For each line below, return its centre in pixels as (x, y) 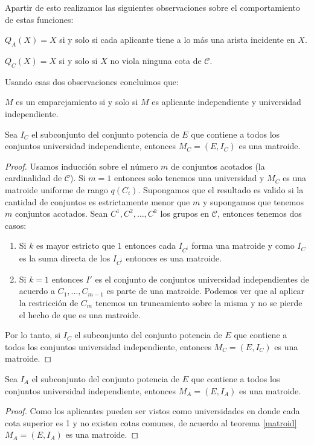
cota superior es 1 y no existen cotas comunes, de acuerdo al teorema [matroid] (151, 422)
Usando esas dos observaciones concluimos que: (92, 81)
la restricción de (49, 303)
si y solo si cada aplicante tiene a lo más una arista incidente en (177, 40)
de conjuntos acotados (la (218, 166)
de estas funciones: (39, 19)
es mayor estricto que (76, 245)
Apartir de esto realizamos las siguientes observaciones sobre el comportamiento (152, 7)
